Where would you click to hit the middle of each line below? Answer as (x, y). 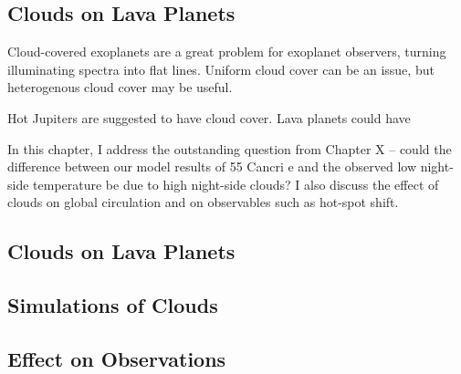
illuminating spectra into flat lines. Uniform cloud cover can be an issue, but (221, 69)
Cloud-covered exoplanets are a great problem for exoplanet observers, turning (227, 52)
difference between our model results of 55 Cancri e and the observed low (212, 166)
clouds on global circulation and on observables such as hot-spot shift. (203, 202)
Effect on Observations (117, 358)
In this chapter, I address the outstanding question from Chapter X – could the (230, 148)
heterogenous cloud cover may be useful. (120, 87)
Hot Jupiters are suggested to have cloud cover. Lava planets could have (209, 117)
